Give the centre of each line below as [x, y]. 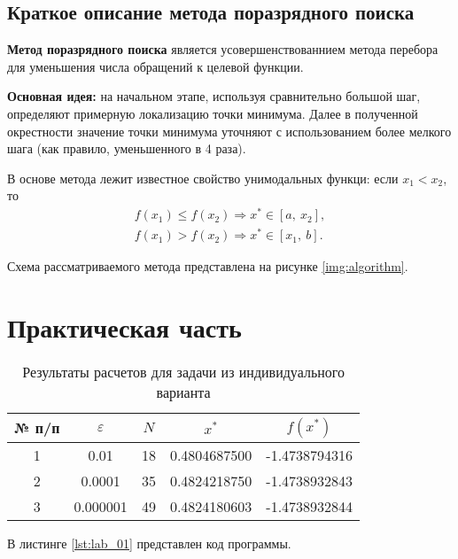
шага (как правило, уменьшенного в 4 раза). [127, 148]
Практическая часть [124, 326]
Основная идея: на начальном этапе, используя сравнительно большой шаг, [214, 96]
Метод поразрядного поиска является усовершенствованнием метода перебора [223, 49]
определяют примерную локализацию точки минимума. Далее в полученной [213, 113]
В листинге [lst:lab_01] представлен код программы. [149, 543]
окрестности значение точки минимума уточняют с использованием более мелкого [229, 131]
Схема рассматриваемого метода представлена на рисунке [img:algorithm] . [208, 266]
